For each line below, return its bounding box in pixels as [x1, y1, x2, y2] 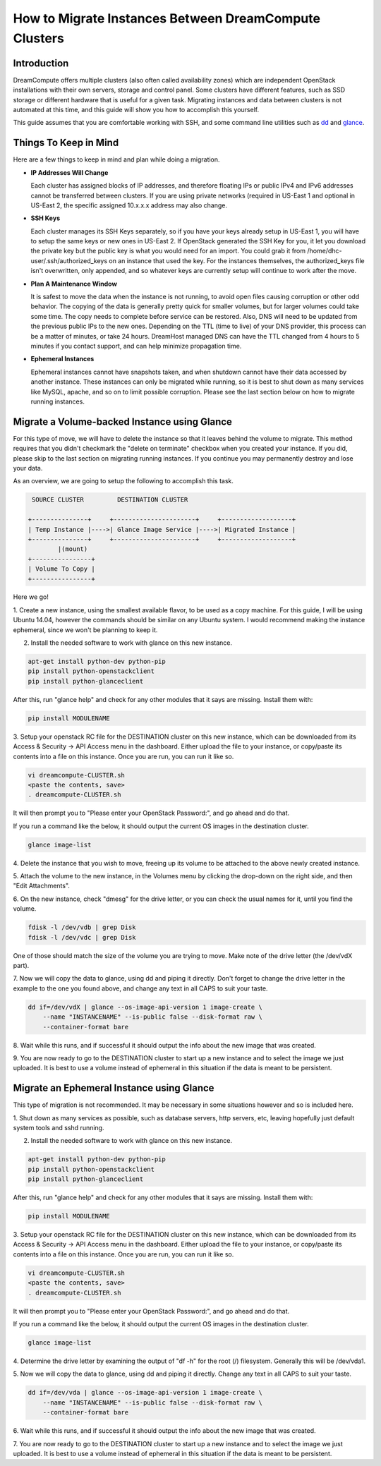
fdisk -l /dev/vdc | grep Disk [28, 933, 137, 941]
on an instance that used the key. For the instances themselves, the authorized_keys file [109, 256, 365, 265]
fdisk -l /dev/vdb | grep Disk [28, 923, 137, 931]
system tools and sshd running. [13, 1123, 104, 1132]
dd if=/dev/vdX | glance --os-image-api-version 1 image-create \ [28, 1002, 262, 1011]
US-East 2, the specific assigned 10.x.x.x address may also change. [30, 201, 228, 210]
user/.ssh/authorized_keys [30, 256, 108, 265]
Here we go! [13, 593, 49, 601]
